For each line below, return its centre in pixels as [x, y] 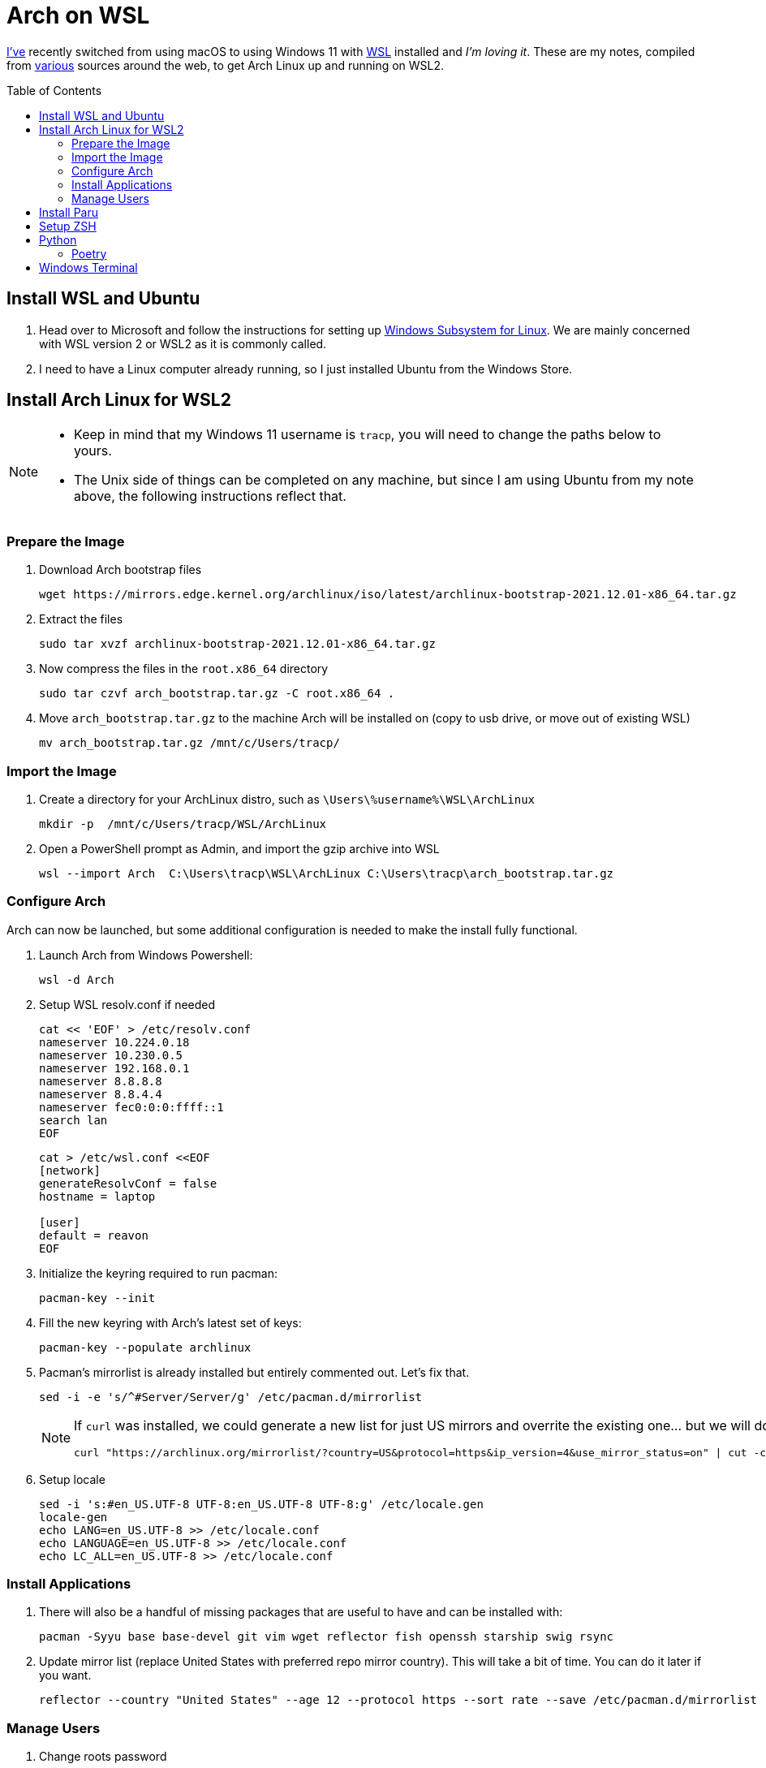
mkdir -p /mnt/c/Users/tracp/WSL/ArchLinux [183, 824]
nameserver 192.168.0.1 [114, 1068]
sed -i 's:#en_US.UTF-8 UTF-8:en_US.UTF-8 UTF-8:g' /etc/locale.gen [261, 1504]
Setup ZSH [68, 226]
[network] [70, 1170]
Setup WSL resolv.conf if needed [127, 1004]
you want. [65, 1675]
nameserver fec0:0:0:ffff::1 [131, 1107]
